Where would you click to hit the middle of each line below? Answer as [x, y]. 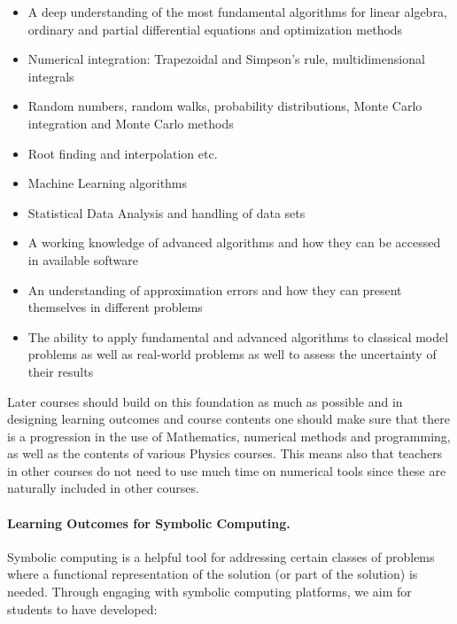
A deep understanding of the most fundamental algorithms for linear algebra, [237, 12]
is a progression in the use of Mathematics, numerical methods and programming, [229, 436]
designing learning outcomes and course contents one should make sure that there [228, 419]
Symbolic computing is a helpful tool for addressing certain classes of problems [221, 556]
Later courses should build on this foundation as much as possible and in [205, 401]
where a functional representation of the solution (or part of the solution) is [213, 574]
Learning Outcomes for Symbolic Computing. [149, 523]
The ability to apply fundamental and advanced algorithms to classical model [238, 336]
